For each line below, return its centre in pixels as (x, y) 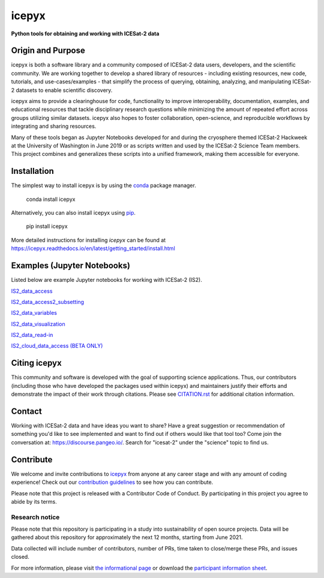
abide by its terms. (34, 501)
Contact (26, 411)
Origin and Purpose (48, 51)
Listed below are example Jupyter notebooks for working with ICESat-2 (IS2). (106, 280)
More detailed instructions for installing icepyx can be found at (88, 240)
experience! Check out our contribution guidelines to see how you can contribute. (112, 482)
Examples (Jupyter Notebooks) (70, 266)
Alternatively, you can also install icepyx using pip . (73, 213)
